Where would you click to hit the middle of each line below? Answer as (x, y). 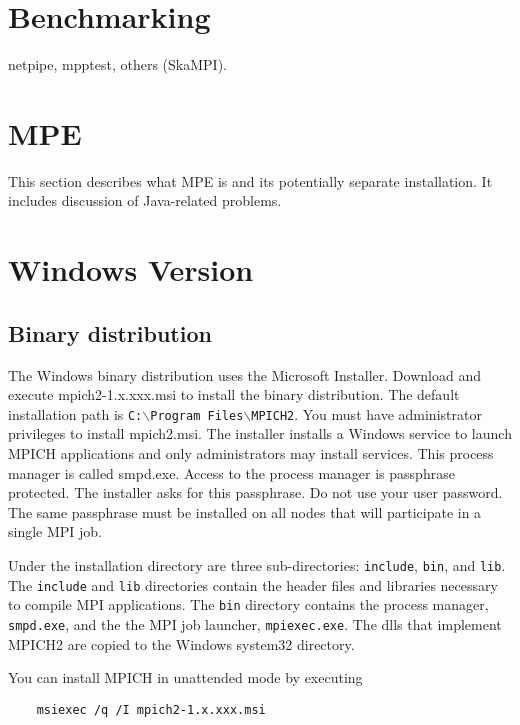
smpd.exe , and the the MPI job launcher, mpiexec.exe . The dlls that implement (255, 623)
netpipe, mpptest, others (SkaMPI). (117, 64)
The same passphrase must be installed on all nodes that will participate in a (245, 511)
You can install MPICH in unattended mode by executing (185, 677)
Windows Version (131, 269)
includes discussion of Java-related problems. (145, 200)
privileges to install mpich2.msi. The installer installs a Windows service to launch (260, 433)
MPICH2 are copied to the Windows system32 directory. (181, 643)
